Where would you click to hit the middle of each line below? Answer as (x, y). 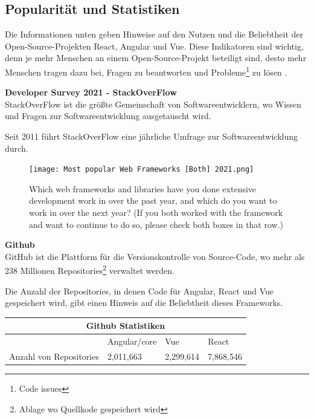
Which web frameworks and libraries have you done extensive (143, 188)
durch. (17, 148)
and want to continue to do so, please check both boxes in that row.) (156, 224)
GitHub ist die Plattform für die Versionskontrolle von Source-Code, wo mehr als (155, 256)
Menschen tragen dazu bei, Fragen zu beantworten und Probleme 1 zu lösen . (146, 71)
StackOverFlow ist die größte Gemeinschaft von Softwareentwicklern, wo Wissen (153, 104)
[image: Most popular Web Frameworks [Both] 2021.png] (142, 170)
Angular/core (132, 341)
